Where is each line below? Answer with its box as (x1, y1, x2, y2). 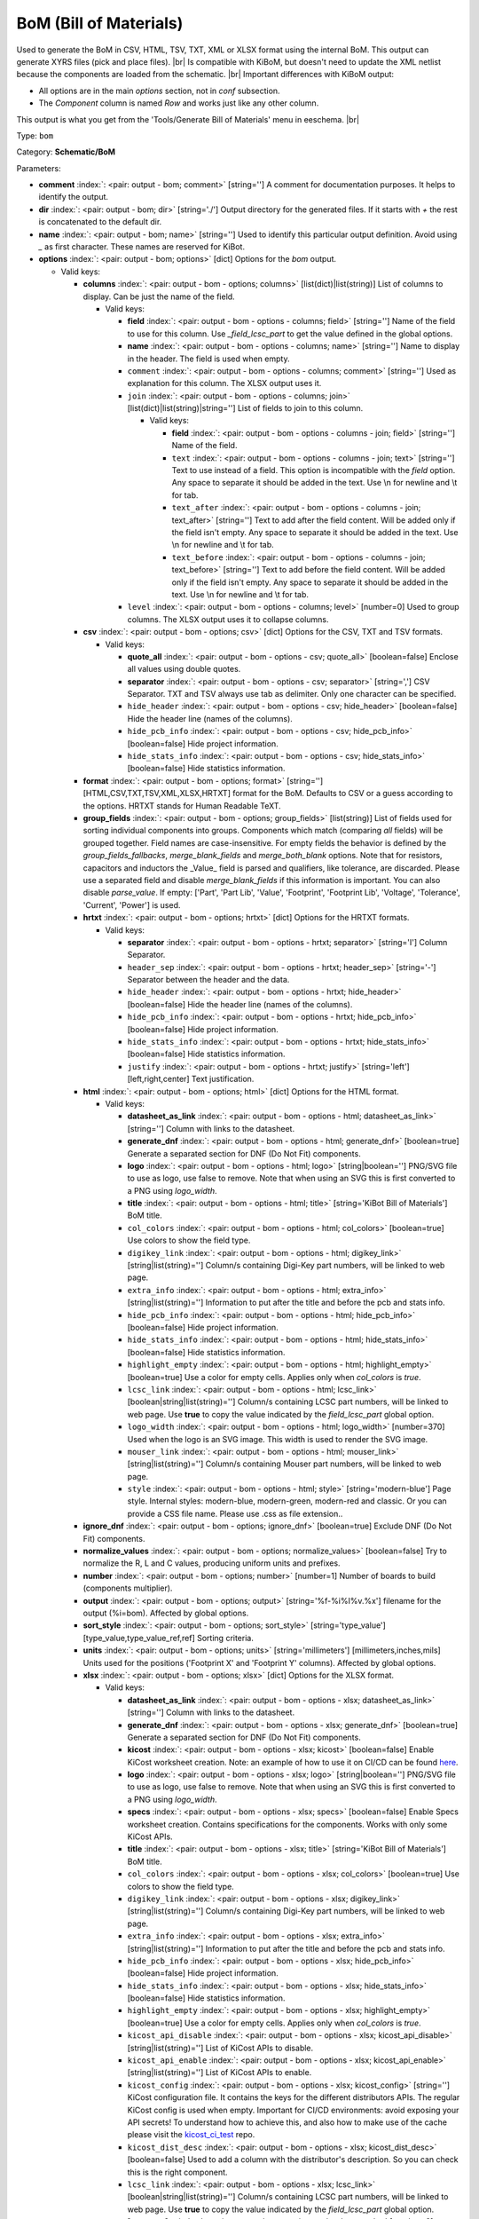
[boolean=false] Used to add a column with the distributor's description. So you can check (127, 2154, 459, 2165)
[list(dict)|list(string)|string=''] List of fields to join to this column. (127, 403, 364, 414)
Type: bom (16, 130, 54, 141)
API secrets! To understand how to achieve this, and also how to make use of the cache (127, 2117, 448, 2128)
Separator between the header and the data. (127, 975, 290, 985)
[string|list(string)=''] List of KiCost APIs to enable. (127, 2067, 312, 2078)
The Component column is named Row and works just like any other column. (38, 98, 319, 108)
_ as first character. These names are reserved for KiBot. (38, 241, 246, 252)
